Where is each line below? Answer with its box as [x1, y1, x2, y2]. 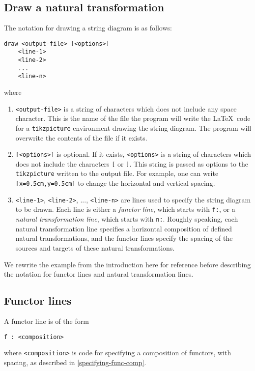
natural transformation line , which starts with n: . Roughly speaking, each [15, 214, 238, 224]
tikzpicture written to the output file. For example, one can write [15, 168, 219, 178]
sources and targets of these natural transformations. [15, 242, 175, 253]
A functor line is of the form [4, 315, 89, 326]
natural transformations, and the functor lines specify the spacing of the [15, 233, 233, 243]
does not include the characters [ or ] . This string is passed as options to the [15, 158, 249, 169]
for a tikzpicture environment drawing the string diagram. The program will [15, 122, 252, 133]
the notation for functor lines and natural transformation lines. [4, 269, 194, 279]
